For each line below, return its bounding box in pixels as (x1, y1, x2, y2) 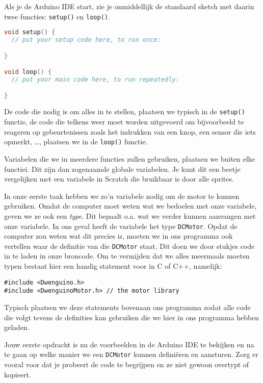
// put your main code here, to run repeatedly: (11, 76, 179, 84)
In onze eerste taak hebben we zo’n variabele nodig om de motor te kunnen (4, 190, 240, 201)
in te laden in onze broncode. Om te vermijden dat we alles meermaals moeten (4, 250, 250, 261)
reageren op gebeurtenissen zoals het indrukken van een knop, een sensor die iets (4, 126, 256, 137)
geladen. (4, 322, 30, 333)
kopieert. (4, 369, 31, 379)
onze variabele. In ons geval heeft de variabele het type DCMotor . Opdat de (4, 220, 238, 231)
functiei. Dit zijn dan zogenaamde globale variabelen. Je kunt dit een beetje (4, 163, 241, 174)
